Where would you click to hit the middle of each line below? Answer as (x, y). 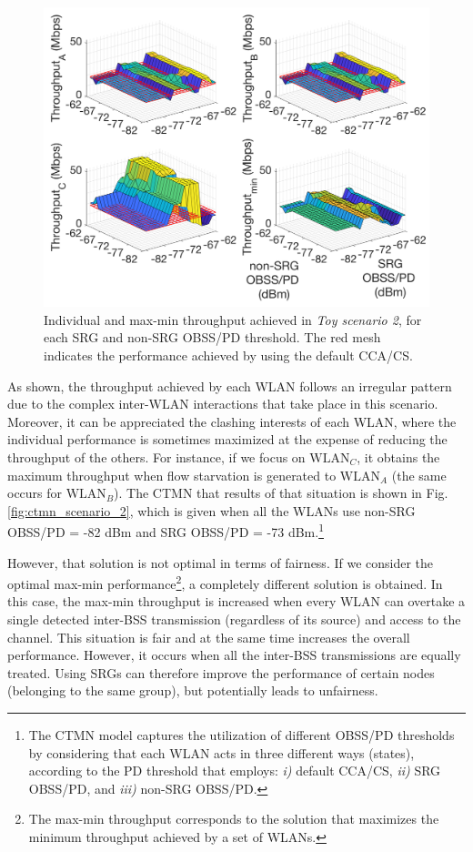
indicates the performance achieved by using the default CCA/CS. (228, 355)
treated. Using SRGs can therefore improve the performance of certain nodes (221, 672)
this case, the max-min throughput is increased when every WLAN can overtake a (236, 601)
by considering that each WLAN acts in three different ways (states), (221, 752)
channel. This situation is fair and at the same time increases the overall (209, 637)
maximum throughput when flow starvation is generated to (172, 475)
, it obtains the (398, 456)
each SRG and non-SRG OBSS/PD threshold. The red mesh (212, 337)
